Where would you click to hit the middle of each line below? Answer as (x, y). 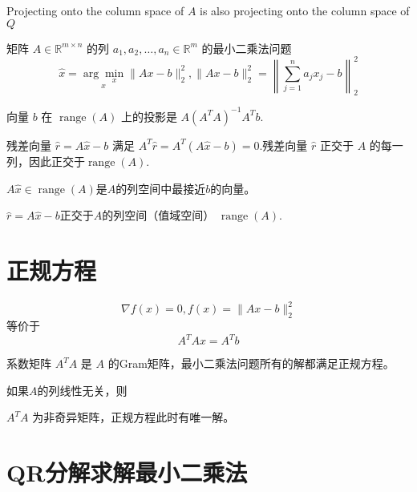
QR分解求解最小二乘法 (127, 472)
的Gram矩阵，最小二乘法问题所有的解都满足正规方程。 (251, 363)
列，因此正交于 (46, 161)
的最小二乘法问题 (247, 48)
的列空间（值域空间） (158, 215)
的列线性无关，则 (82, 390)
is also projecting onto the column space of (305, 10)
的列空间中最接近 (161, 188)
